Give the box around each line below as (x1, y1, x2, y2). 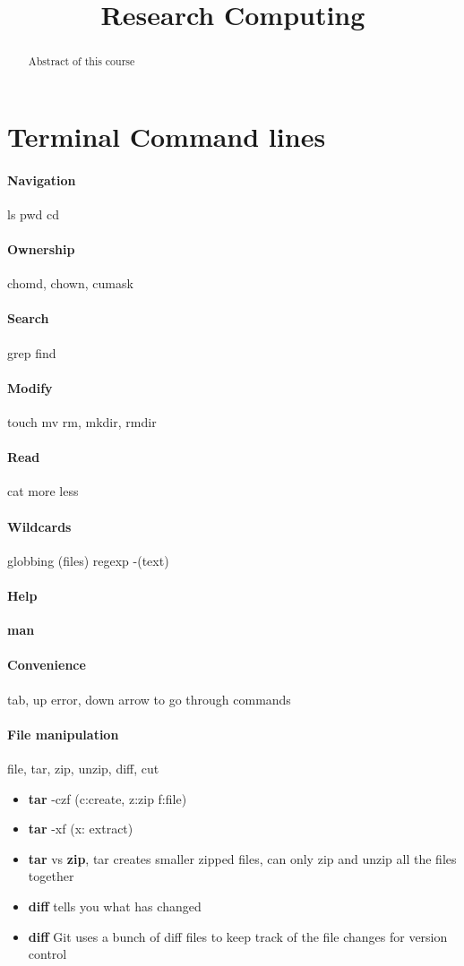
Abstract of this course (28, 54, 135, 69)
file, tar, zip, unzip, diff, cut (7, 758, 159, 777)
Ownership (7, 240, 75, 258)
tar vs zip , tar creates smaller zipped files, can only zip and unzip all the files (28, 849, 457, 868)
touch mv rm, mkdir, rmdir (7, 412, 157, 431)
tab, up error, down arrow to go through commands (7, 689, 291, 708)
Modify (7, 378, 53, 397)
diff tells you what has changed (28, 896, 202, 915)
